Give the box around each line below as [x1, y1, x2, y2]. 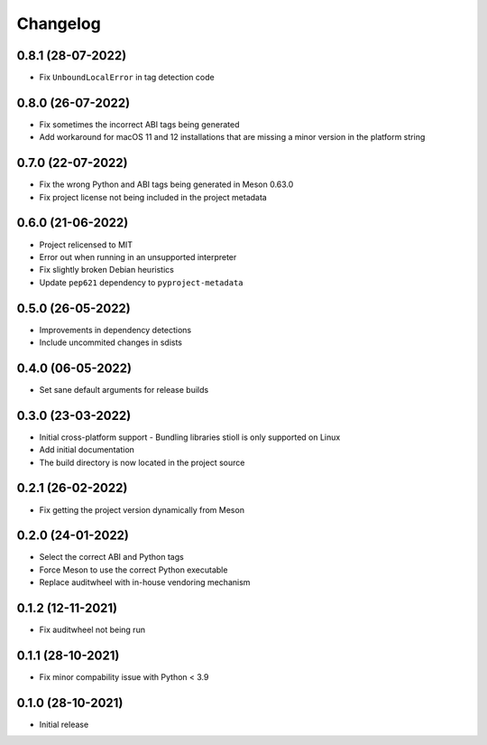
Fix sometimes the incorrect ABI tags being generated [39, 118, 240, 130]
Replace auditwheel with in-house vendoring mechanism [39, 577, 251, 588]
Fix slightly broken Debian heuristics [39, 265, 175, 275]
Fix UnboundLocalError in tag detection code [39, 72, 216, 83]
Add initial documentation [39, 444, 135, 455]
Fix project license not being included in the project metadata [39, 191, 268, 202]
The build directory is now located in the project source [39, 457, 245, 468]
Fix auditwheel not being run [39, 624, 146, 636]
